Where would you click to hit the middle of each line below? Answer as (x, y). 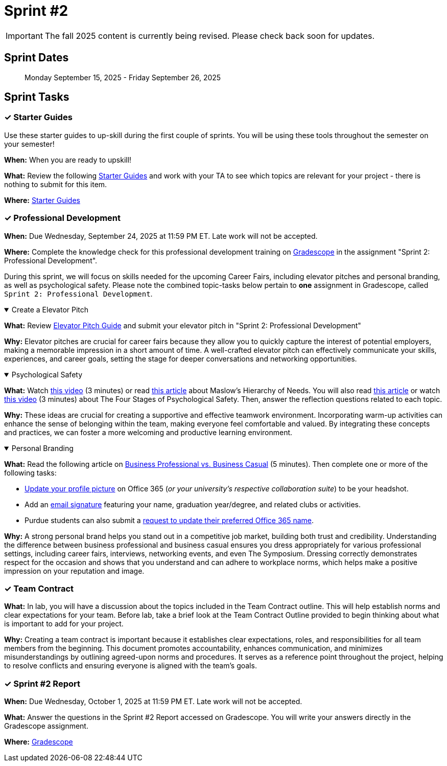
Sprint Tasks (37, 97)
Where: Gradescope (39, 742)
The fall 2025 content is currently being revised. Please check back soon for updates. (210, 36)
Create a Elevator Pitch (50, 309)
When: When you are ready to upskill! (68, 160)
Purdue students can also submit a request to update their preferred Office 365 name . (169, 520)
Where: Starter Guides (42, 200)
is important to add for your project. (64, 624)
